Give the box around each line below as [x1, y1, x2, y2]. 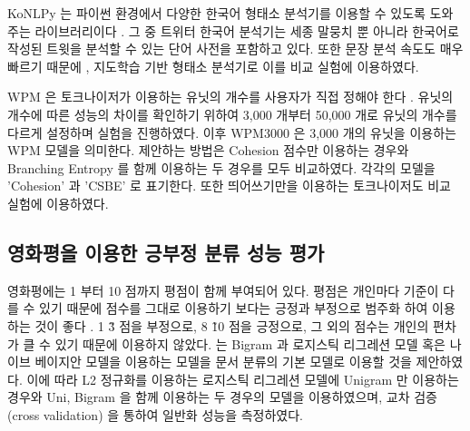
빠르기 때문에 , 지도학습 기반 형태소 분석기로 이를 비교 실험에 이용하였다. [7, 56, 419, 75]
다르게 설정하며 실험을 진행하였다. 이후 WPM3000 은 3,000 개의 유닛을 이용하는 [7, 122, 456, 142]
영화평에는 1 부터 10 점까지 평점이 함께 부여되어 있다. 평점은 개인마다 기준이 [7, 280, 439, 299]
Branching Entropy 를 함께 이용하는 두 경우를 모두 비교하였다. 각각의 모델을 [7, 158, 436, 177]
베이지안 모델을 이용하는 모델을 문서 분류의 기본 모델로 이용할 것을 [34, 352, 412, 371]
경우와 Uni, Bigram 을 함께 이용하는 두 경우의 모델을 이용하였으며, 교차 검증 [7, 387, 437, 407]
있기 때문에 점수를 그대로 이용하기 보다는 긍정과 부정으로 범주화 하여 [39, 299, 428, 318]
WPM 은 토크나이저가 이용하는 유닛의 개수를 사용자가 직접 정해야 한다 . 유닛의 [7, 87, 454, 106]
